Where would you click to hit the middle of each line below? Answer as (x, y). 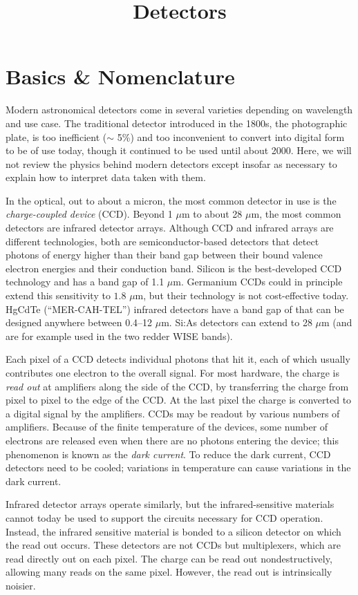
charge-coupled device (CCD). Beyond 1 (89, 214)
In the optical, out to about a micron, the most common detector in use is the (171, 200)
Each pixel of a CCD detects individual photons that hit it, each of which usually (178, 359)
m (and (337, 322)
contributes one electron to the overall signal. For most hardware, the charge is (172, 372)
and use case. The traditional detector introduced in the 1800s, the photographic (177, 123)
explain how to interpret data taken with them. (106, 177)
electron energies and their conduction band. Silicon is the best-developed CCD (174, 268)
